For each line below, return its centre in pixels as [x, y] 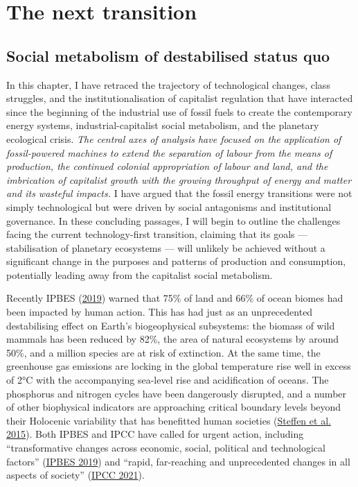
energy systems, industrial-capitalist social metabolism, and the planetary [163, 125]
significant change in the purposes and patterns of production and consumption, [176, 261]
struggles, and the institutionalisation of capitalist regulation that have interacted [180, 98]
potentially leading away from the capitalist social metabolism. [140, 274]
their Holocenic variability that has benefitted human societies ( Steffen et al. [169, 420]
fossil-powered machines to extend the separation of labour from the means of [169, 152]
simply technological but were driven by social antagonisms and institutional [169, 206]
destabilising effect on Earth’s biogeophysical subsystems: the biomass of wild [171, 325]
